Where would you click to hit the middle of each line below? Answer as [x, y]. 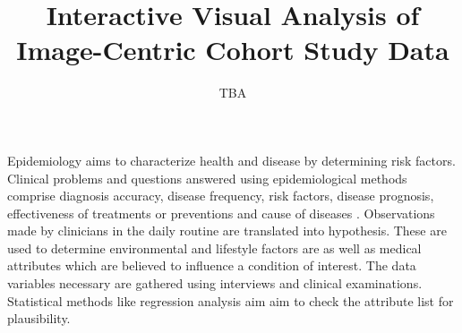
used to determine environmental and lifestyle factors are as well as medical [214, 248]
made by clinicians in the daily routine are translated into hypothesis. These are [227, 231]
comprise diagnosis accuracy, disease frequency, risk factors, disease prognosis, [221, 196]
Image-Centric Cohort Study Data [233, 50]
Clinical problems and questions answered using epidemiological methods [207, 178]
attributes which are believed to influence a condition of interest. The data [212, 265]
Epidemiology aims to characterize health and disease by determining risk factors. [231, 160]
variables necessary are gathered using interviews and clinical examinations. [215, 283]
